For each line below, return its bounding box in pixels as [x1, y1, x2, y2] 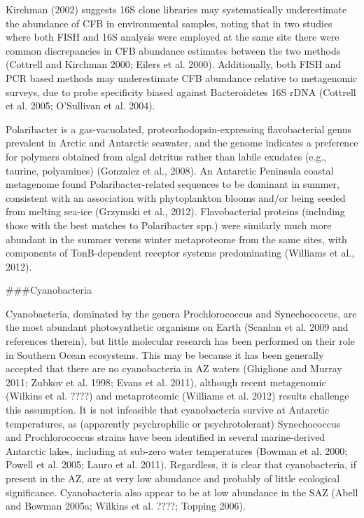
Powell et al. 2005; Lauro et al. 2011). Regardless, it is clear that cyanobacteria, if [6, 457, 357, 472]
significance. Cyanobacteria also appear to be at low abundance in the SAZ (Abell [6, 484, 358, 499]
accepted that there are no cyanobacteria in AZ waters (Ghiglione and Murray [6, 361, 342, 376]
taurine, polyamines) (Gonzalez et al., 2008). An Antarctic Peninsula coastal [6, 163, 334, 177]
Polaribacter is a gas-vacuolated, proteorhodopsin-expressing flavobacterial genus [6, 121, 352, 136]
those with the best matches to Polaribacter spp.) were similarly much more [6, 217, 332, 232]
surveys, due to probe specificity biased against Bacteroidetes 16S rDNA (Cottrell [6, 84, 356, 99]
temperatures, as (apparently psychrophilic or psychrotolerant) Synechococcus [6, 416, 341, 430]
